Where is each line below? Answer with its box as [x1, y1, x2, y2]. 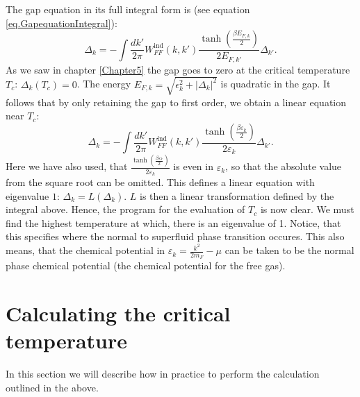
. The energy [76, 76, 131, 91]
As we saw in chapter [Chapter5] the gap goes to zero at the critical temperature [6, 62, 350, 76]
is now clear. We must [260, 202, 354, 217]
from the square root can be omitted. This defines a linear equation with [6, 175, 315, 189]
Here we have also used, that [6, 159, 128, 174]
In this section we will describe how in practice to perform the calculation [6, 366, 320, 381]
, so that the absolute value [225, 159, 342, 174]
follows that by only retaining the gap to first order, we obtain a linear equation [6, 94, 346, 109]
